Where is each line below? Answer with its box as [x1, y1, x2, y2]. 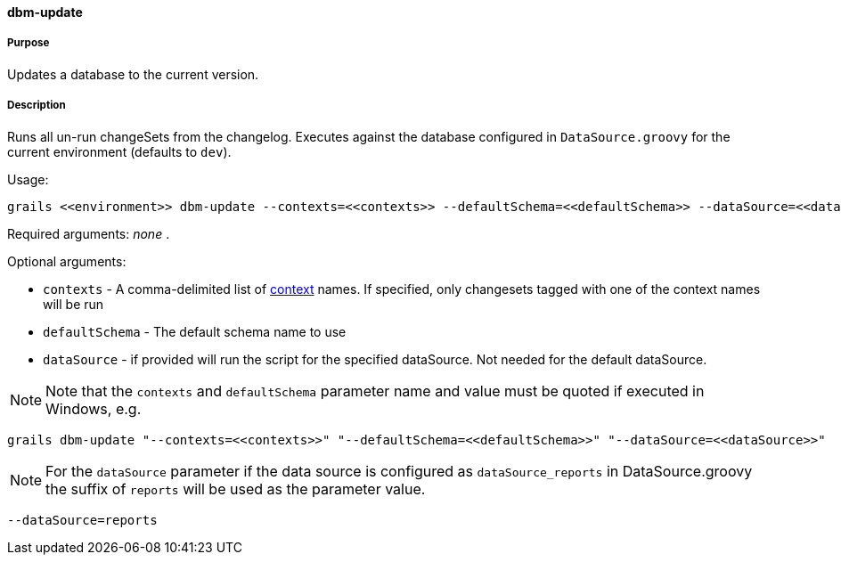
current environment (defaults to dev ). [7, 143, 232, 159]
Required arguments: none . [7, 225, 170, 241]
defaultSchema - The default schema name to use [43, 323, 347, 339]
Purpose [7, 37, 50, 50]
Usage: [7, 171, 49, 187]
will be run [43, 296, 104, 312]
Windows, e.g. [45, 399, 142, 418]
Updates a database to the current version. [7, 66, 259, 82]
